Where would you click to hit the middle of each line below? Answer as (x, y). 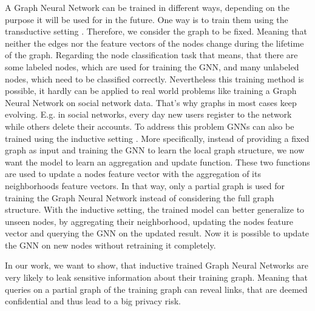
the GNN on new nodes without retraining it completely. (110, 245)
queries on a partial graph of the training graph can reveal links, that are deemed (156, 289)
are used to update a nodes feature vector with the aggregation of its (133, 174)
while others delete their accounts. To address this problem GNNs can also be (150, 126)
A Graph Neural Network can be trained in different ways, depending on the (147, 7)
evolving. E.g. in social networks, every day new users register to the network (148, 114)
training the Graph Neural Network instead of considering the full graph (140, 197)
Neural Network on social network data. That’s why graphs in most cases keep (151, 102)
